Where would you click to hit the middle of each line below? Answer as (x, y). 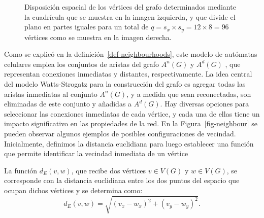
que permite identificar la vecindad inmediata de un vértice (96, 153)
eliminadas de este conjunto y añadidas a (68, 104)
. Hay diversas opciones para (205, 104)
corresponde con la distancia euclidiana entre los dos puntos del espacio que (122, 180)
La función (21, 170)
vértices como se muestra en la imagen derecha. (98, 37)
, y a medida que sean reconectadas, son (189, 94)
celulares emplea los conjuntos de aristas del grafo (81, 64)
